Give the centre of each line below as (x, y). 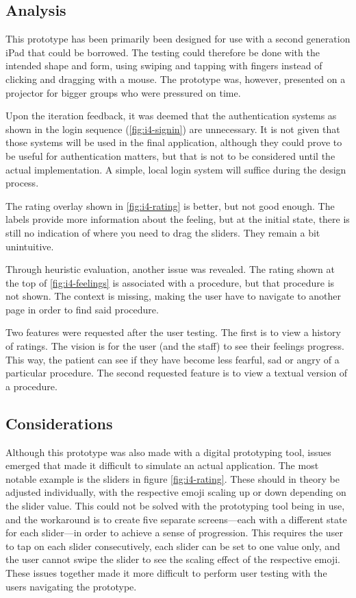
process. (22, 183)
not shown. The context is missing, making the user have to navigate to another (174, 296)
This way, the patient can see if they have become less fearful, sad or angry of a (173, 359)
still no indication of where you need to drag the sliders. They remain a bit (163, 232)
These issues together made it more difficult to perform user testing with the (166, 573)
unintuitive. (30, 246)
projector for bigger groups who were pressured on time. (123, 92)
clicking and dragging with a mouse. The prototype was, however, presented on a (176, 79)
